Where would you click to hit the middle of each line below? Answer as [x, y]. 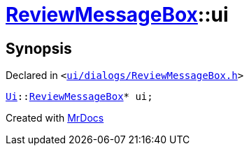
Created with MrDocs [55, 118]
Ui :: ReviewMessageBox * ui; [79, 97]
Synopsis [39, 48]
